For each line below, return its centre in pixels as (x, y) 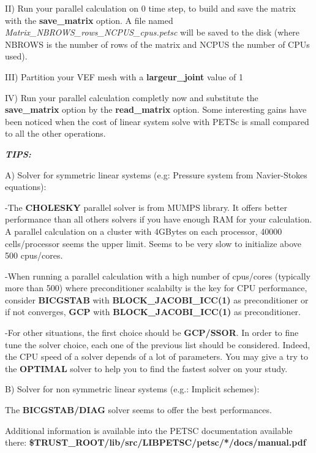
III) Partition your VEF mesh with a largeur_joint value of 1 (124, 76)
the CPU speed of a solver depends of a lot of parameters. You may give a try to (156, 356)
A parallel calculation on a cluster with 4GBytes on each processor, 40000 (144, 231)
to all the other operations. (55, 133)
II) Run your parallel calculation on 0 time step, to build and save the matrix (150, 8)
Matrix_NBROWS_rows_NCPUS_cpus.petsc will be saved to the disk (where (152, 32)
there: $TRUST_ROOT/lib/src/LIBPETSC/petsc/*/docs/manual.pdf (156, 442)
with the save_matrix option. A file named (89, 20)
